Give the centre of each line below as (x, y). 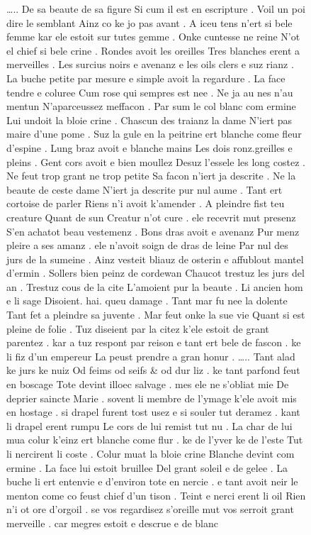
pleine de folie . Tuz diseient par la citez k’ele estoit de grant (138, 328)
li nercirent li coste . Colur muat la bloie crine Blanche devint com (151, 453)
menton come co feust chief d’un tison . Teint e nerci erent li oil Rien (156, 495)
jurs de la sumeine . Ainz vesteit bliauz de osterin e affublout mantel (155, 259)
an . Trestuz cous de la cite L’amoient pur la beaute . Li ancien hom (155, 286)
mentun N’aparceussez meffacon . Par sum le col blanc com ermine (151, 106)
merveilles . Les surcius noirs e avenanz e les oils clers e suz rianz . (150, 64)
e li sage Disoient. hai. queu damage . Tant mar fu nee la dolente (147, 300)
